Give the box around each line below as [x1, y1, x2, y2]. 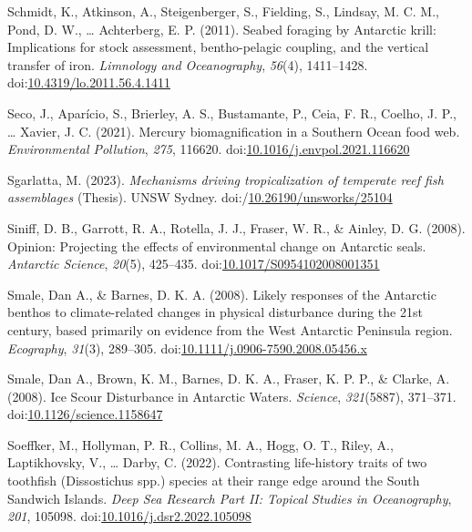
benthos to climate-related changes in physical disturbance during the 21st [7, 302, 423, 322]
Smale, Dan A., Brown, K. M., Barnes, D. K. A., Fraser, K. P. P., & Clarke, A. [7, 369, 450, 388]
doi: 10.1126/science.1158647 [7, 404, 163, 424]
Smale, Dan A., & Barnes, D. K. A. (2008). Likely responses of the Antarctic [7, 284, 436, 303]
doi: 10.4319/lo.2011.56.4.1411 [7, 73, 170, 92]
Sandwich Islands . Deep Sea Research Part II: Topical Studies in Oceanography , [7, 488, 452, 507]
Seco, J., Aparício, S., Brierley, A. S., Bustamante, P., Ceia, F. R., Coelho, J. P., [7, 103, 457, 122]
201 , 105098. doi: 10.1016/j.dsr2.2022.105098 [7, 506, 251, 526]
